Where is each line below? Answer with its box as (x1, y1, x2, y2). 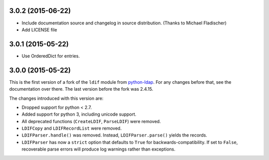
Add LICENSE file (21, 26, 57, 32)
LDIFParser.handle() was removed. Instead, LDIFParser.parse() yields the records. (21, 132, 208, 138)
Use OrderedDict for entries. (21, 53, 80, 59)
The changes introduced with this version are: (9, 95, 104, 101)
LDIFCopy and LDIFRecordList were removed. (21, 125, 122, 132)
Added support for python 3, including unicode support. (21, 111, 136, 117)
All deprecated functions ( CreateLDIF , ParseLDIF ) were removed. (21, 118, 161, 124)
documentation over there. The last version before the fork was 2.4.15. (9, 86, 153, 92)
